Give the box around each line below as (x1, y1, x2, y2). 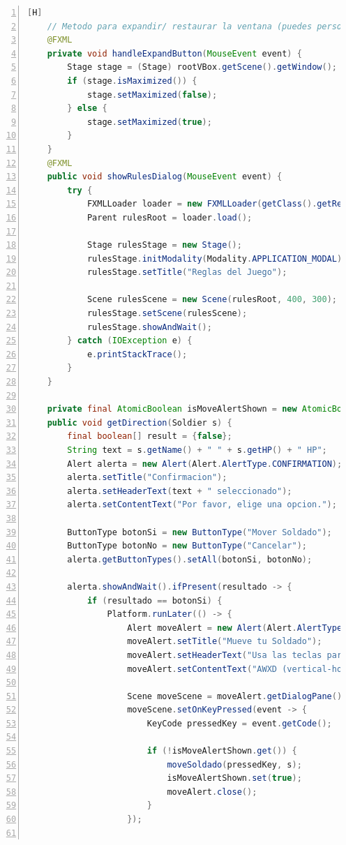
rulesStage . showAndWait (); (86, 322, 212, 332)
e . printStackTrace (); (86, 349, 188, 359)
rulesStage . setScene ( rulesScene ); (86, 308, 248, 319)
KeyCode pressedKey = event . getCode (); (146, 718, 332, 728)
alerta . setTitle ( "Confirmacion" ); (67, 472, 227, 483)
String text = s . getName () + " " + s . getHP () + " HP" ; (67, 445, 327, 455)
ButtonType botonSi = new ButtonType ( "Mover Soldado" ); (67, 527, 332, 537)
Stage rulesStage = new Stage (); (86, 240, 242, 250)
